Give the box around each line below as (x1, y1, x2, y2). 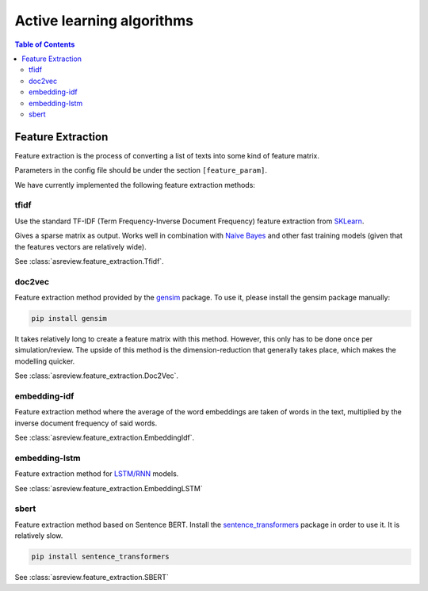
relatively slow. (14, 531, 63, 540)
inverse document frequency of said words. (14, 418, 158, 428)
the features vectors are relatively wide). (14, 242, 147, 251)
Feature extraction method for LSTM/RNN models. (14, 469, 179, 479)
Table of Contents (14, 40, 75, 49)
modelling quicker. (14, 357, 75, 366)
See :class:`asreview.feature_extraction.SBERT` (14, 573, 170, 582)
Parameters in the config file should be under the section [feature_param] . (14, 166, 267, 175)
